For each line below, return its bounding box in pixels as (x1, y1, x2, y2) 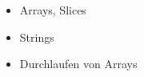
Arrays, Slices (19, 2, 86, 18)
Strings (19, 28, 54, 45)
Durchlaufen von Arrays (19, 55, 138, 72)
